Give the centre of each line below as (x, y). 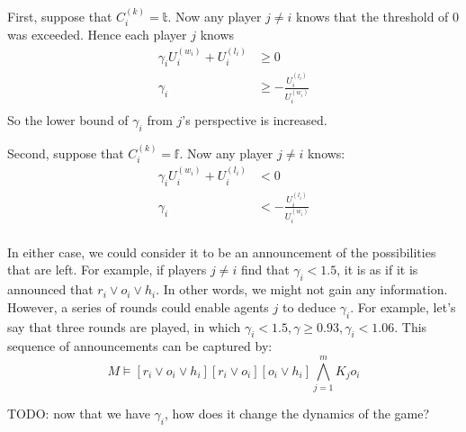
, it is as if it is (377, 270)
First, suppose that (60, 16)
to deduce (309, 306)
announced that (50, 289)
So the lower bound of (68, 120)
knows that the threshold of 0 (378, 16)
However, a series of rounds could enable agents (138, 306)
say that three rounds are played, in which (124, 326)
